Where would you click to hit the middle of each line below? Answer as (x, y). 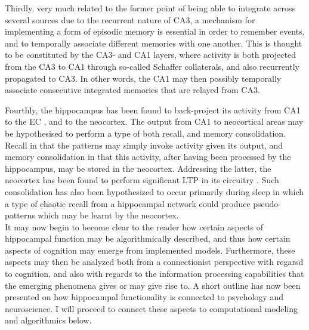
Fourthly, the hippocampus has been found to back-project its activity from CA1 (153, 110)
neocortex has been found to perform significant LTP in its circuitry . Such (142, 180)
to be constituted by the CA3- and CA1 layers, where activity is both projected (150, 55)
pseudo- (267, 203)
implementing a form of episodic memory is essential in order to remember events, (155, 31)
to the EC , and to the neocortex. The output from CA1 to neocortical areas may (154, 121)
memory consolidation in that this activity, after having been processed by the (148, 157)
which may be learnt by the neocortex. (108, 215)
